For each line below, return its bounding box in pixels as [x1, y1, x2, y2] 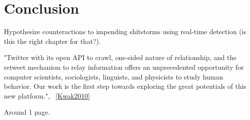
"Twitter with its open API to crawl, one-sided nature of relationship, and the [4, 52, 237, 62]
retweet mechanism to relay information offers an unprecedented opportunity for [4, 61, 244, 72]
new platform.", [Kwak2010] [4, 90, 90, 100]
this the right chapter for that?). [4, 36, 101, 46]
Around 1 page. [4, 107, 50, 117]
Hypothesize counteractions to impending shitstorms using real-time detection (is [4, 26, 247, 37]
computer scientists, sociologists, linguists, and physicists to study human [4, 71, 223, 81]
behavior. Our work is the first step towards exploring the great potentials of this [4, 81, 247, 91]
